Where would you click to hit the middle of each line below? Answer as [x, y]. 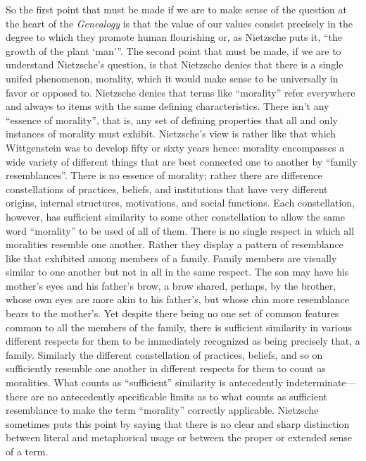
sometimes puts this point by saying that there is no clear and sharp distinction [178, 423]
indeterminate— [321, 382]
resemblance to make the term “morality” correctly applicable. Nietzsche [162, 410]
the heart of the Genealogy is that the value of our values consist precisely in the [179, 23]
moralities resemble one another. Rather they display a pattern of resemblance [175, 244]
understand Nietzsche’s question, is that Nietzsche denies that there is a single [175, 64]
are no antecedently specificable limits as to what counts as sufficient [179, 396]
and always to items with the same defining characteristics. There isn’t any [168, 106]
